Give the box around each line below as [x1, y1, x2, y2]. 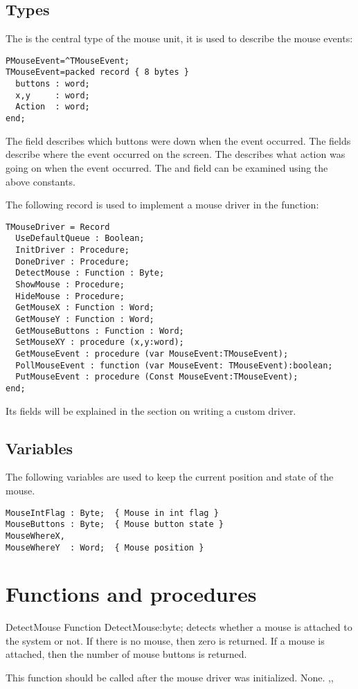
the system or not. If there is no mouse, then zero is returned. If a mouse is [6, 633, 325, 647]
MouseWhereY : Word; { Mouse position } [6, 542, 204, 553]
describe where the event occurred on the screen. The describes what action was [6, 147, 346, 161]
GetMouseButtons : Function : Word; [15, 325, 184, 336]
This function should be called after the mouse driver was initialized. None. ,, [6, 670, 334, 685]
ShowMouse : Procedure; [15, 279, 125, 289]
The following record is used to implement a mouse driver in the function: [6, 197, 319, 212]
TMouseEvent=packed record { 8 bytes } [6, 67, 189, 78]
